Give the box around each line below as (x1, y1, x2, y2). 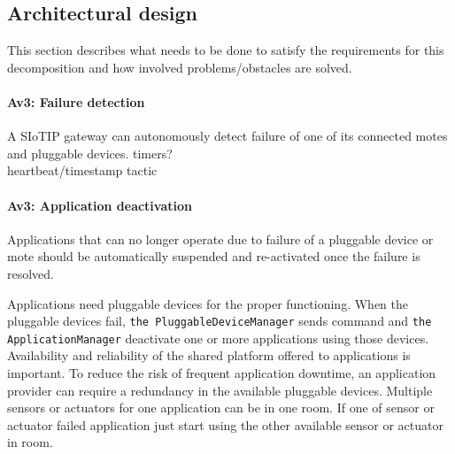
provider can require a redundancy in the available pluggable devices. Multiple (7, 381, 433, 399)
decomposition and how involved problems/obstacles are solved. (7, 58, 352, 76)
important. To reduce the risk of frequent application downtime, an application (7, 364, 436, 382)
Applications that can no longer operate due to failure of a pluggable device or (7, 229, 434, 248)
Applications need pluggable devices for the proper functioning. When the (7, 294, 408, 312)
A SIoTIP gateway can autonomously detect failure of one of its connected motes (7, 127, 448, 145)
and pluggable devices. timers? (7, 143, 173, 162)
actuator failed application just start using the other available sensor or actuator (7, 415, 443, 434)
